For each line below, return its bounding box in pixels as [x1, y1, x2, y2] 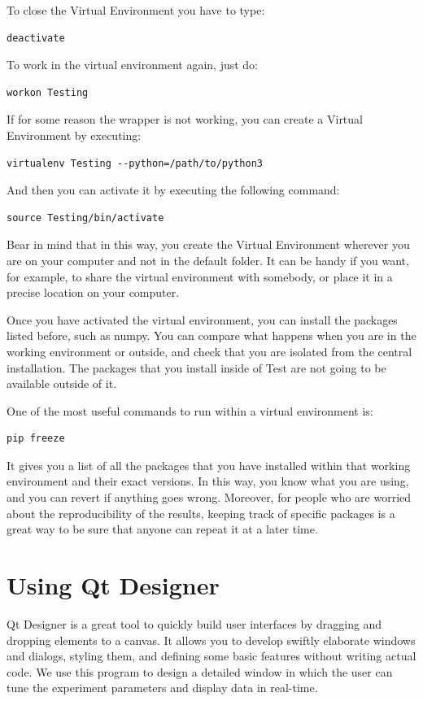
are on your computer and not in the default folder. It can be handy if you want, [7, 251, 409, 268]
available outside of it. [7, 375, 117, 392]
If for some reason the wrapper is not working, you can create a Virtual [7, 111, 363, 128]
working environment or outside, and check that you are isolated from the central [7, 342, 412, 359]
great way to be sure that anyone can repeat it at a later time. [7, 520, 318, 538]
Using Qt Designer [7, 568, 220, 602]
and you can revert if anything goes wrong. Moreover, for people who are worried [7, 489, 412, 506]
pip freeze [7, 433, 65, 445]
